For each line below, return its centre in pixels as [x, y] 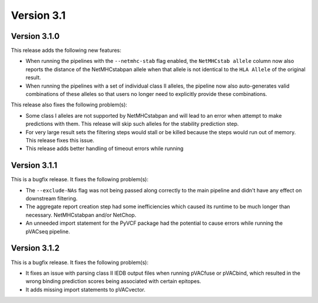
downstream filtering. [52, 199]
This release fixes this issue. [60, 140]
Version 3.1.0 [35, 36]
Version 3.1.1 [34, 166]
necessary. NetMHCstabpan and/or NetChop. [81, 215]
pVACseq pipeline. [48, 231]
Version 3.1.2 [35, 248]
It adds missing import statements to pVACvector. [85, 289]
